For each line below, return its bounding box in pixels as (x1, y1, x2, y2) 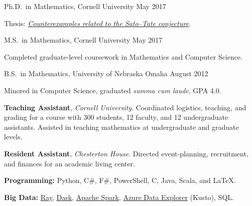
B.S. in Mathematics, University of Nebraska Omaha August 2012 (4, 68, 208, 79)
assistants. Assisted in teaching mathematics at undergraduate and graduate (4, 121, 239, 132)
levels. (4, 131, 23, 142)
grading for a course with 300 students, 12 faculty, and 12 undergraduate (4, 112, 228, 122)
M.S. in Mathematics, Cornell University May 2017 (4, 35, 163, 45)
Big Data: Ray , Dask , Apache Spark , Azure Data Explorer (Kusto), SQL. (4, 191, 234, 202)
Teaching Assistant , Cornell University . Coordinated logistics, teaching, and (4, 102, 246, 112)
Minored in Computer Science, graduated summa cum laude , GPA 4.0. (4, 85, 221, 95)
